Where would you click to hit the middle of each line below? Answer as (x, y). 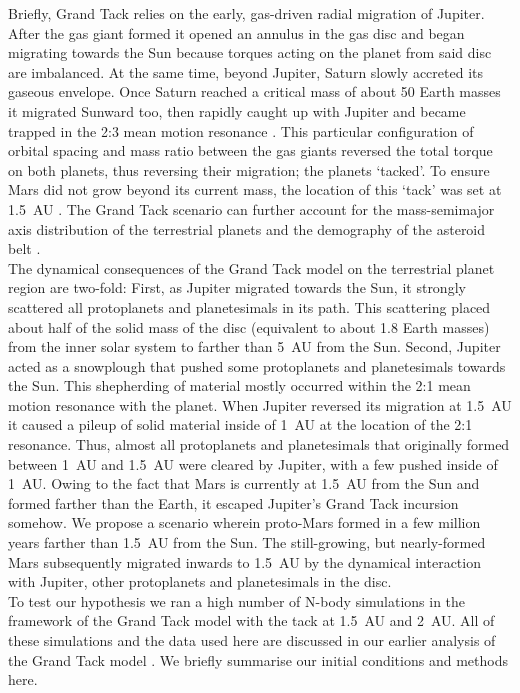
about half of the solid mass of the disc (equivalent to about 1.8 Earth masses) (249, 326)
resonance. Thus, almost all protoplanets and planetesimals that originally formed (259, 444)
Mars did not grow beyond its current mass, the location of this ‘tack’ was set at (255, 189)
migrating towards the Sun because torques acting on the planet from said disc (250, 52)
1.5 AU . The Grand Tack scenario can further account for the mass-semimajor (251, 208)
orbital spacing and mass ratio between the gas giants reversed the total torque (250, 150)
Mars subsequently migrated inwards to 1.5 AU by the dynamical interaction (244, 561)
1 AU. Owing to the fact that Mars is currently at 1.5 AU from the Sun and (244, 483)
